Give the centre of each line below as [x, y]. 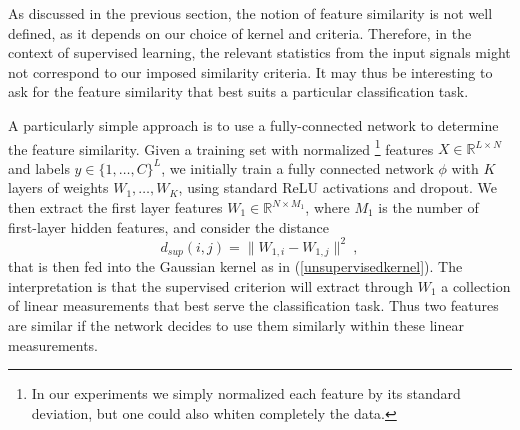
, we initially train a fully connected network [297, 167]
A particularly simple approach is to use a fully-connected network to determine [253, 124]
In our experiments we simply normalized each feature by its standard [246, 393]
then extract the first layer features [115, 207]
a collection [476, 285]
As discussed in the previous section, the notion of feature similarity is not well [250, 13]
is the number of [428, 207]
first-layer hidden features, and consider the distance [168, 226]
